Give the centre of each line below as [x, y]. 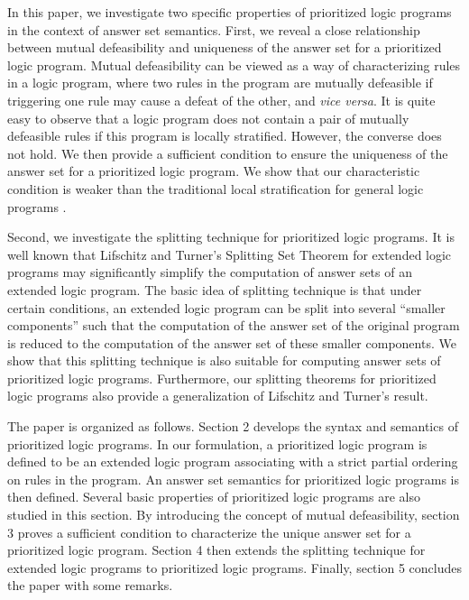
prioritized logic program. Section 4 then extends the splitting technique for [216, 550]
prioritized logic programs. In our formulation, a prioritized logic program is [217, 443]
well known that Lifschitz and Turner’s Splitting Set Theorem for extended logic [230, 254]
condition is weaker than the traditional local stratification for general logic [216, 188]
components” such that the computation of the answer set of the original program [234, 325]
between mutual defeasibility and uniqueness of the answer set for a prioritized [225, 47]
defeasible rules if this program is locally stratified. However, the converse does [225, 136]
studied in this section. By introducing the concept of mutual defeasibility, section [234, 515]
